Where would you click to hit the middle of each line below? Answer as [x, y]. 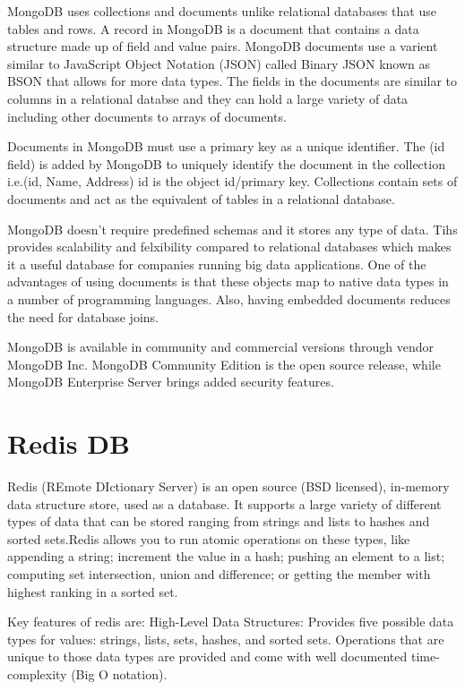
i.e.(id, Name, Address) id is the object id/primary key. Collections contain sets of [232, 181]
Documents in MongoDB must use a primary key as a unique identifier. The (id [226, 146]
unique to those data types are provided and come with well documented [207, 656]
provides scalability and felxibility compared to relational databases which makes [229, 247]
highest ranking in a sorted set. [93, 591]
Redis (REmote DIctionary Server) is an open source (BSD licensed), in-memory [228, 486]
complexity [37, 673]
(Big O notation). [119, 673]
